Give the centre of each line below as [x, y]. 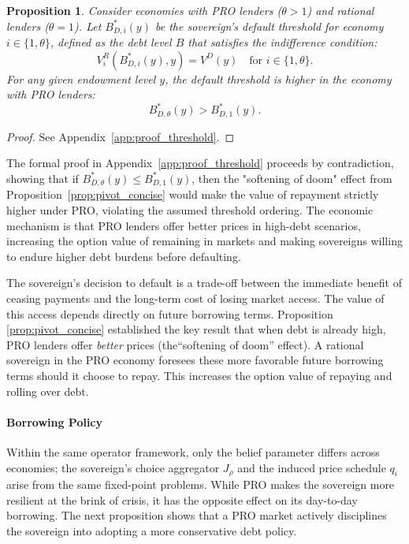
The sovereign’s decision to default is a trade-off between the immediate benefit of [204, 283]
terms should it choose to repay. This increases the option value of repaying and [199, 375]
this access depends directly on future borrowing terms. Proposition [170, 313]
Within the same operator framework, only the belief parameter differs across [193, 451]
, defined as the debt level [111, 42]
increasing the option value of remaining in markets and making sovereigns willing [204, 241]
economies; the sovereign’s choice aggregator [113, 467]
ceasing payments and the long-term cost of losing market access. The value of [195, 298]
